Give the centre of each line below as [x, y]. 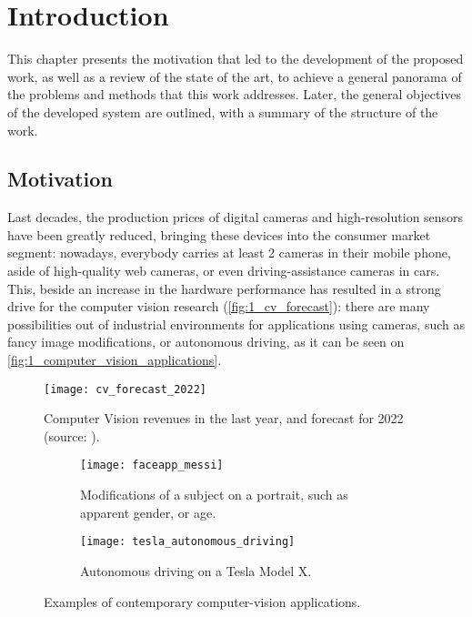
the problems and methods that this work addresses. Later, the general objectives [235, 94]
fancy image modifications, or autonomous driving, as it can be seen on [206, 342]
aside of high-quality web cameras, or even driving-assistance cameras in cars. [224, 271]
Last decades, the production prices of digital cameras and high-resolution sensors [236, 217]
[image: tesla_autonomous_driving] [188, 542]
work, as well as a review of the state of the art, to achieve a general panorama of [235, 76]
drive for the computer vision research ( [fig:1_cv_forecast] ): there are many [219, 306]
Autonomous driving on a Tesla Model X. [196, 570]
